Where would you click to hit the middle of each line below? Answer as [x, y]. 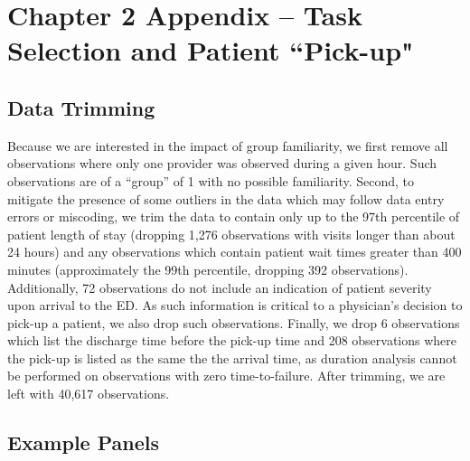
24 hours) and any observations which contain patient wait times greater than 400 [235, 252]
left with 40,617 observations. [89, 394]
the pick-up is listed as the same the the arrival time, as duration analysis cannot [232, 358]
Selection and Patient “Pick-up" [211, 50]
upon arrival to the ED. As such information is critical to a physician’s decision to [235, 305]
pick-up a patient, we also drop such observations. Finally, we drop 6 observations [234, 322]
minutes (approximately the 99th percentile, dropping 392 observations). [208, 269]
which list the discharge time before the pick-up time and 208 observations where [232, 340]
